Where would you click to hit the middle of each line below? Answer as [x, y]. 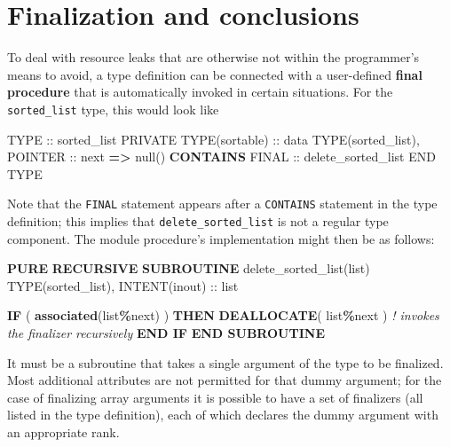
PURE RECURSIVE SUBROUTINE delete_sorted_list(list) [189, 268]
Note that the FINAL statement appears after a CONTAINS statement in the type [222, 204]
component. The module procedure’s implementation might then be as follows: [221, 238]
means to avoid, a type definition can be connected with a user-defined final [215, 74]
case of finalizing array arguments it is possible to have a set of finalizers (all [215, 397]
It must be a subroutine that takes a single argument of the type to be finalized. [225, 362]
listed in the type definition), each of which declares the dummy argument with [223, 415]
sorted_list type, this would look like [113, 109]
